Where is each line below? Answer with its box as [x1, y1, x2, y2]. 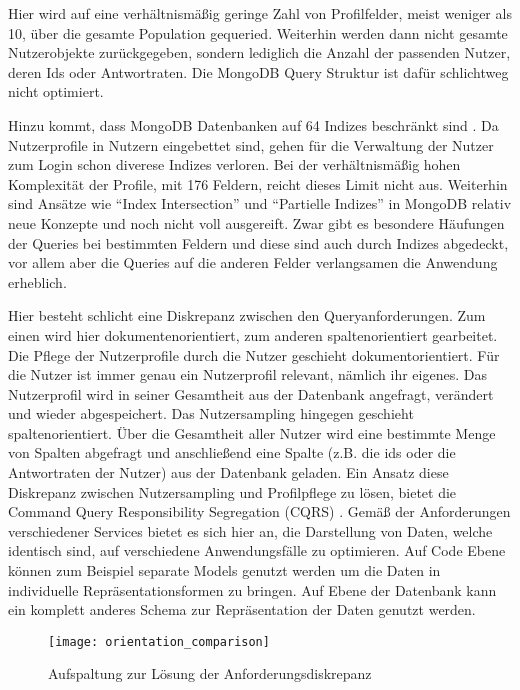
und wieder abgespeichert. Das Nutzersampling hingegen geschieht [8, 403, 414, 424]
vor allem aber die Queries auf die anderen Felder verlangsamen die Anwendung [8, 252, 498, 273]
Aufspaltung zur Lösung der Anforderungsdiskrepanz [48, 663, 372, 684]
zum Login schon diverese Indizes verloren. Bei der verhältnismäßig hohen [8, 154, 461, 175]
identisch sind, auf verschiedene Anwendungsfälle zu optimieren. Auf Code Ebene [8, 540, 506, 561]
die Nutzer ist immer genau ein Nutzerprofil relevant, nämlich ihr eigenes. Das [8, 364, 487, 385]
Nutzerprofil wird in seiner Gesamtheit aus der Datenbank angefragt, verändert [8, 383, 494, 404]
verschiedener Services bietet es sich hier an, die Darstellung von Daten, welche [8, 520, 493, 541]
